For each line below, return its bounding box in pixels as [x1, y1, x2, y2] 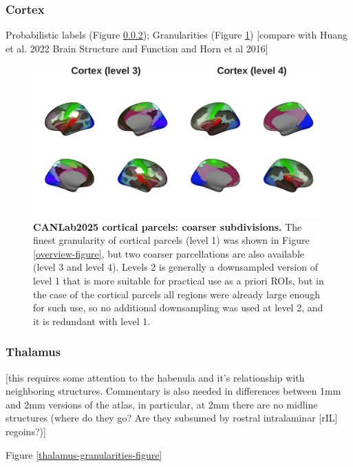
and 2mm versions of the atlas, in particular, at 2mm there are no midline [6, 397, 318, 411]
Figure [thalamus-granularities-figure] [6, 447, 162, 461]
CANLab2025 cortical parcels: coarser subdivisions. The [33, 219, 302, 233]
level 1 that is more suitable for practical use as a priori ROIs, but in [33, 273, 324, 288]
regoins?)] [6, 424, 46, 439]
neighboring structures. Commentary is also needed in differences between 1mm [6, 384, 341, 398]
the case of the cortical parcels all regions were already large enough [33, 287, 320, 301]
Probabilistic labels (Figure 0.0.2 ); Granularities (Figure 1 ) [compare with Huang [6, 28, 348, 42]
